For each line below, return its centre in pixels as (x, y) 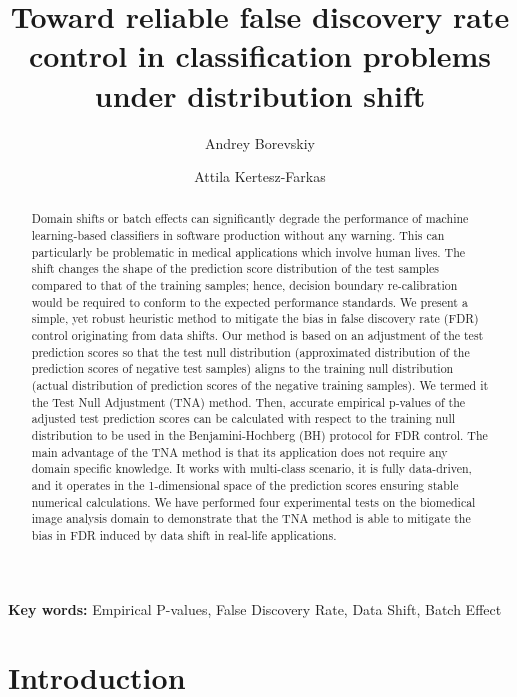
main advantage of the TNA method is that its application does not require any (239, 451)
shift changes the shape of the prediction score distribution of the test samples (235, 268)
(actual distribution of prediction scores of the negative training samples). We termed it (260, 385)
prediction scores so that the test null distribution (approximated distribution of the (250, 351)
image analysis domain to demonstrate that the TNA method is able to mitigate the (251, 518)
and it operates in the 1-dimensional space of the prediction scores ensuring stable (245, 484)
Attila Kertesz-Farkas (260, 176)
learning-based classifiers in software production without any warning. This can (238, 235)
